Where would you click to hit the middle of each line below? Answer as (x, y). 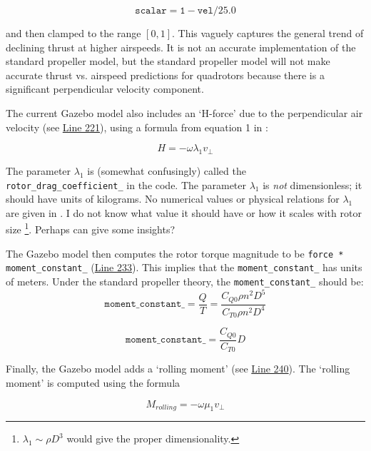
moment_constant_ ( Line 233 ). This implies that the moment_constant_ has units (184, 267)
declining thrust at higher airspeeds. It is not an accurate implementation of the (181, 47)
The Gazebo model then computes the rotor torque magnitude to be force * (175, 253)
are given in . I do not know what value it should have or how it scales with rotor (184, 212)
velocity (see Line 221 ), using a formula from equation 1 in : (137, 127)
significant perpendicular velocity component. (105, 89)
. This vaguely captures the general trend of (268, 33)
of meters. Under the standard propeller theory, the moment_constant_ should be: (185, 281)
